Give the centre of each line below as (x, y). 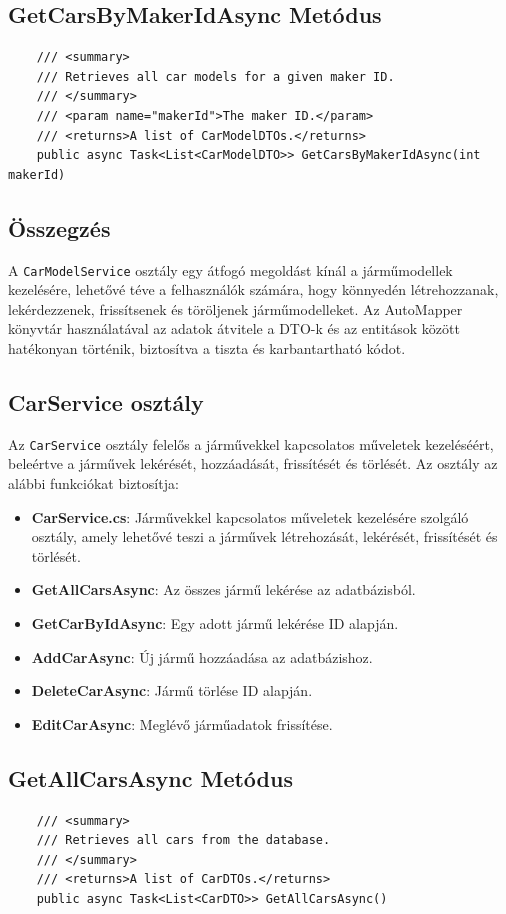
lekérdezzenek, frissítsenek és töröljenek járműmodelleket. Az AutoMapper (235, 308)
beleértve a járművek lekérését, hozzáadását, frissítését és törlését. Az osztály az (253, 463)
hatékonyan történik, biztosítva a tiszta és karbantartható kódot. (207, 348)
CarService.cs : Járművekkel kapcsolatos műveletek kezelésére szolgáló (250, 516)
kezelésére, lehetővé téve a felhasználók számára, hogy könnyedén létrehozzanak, (253, 289)
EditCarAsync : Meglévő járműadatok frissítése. (182, 723)
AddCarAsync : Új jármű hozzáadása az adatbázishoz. (202, 656)
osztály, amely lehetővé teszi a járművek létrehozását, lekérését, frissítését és (264, 536)
